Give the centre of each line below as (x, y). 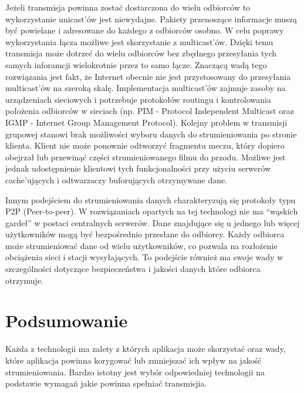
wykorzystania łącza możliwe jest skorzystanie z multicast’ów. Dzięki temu (139, 41)
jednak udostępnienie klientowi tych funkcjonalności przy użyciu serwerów (138, 168)
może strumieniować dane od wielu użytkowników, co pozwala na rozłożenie (141, 245)
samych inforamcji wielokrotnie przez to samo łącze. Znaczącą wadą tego (136, 64)
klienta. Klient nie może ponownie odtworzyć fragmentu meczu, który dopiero (145, 145)
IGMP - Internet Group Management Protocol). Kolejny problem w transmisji (146, 122)
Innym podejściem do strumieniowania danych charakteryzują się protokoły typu (151, 199)
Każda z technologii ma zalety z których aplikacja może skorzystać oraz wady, (146, 349)
